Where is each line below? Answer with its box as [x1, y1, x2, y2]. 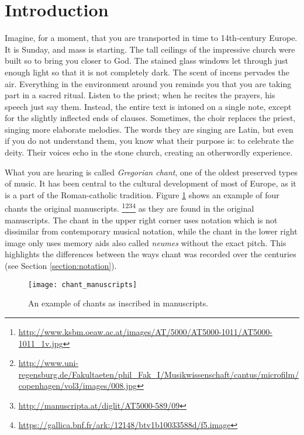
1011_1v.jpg [18, 337, 63, 349]
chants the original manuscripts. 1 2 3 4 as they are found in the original [5, 201, 254, 215]
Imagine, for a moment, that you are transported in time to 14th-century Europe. [5, 32, 298, 44]
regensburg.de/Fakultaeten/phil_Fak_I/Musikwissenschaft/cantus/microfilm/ [18, 368, 299, 380]
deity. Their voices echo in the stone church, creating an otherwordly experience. [5, 146, 293, 158]
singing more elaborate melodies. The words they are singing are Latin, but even [5, 123, 293, 135]
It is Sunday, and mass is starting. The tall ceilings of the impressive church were [5, 43, 295, 55]
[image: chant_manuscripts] [28, 280, 137, 289]
